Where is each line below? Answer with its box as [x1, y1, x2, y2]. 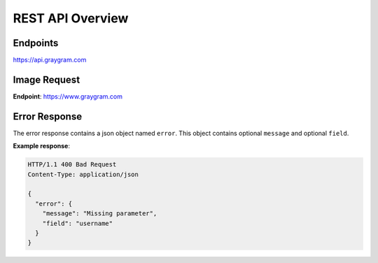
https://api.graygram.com [13, 56, 87, 64]
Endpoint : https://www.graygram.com [13, 92, 122, 101]
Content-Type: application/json [27, 170, 139, 178]
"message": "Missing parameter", [42, 210, 157, 218]
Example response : [13, 142, 70, 150]
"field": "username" [42, 219, 113, 227]
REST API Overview [13, 10, 129, 26]
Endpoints [13, 37, 59, 49]
